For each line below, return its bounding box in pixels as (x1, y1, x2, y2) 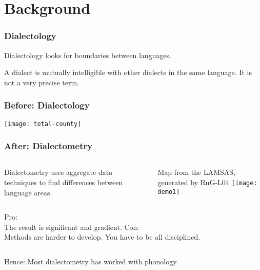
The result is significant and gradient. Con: (4, 221, 139, 232)
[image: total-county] (4, 120, 82, 128)
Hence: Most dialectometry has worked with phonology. (4, 256, 178, 267)
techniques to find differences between (4, 177, 123, 188)
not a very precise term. (4, 77, 79, 87)
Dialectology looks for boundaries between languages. (4, 49, 172, 60)
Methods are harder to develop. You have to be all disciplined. (4, 231, 201, 242)
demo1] (157, 188, 180, 195)
